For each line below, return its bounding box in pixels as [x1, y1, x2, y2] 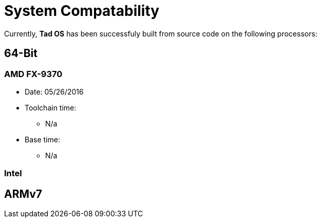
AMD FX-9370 [4, 68, 63, 79]
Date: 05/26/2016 [25, 87, 84, 96]
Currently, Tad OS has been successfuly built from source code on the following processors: [4, 29, 317, 38]
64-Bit [4, 47, 37, 60]
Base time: [25, 135, 60, 144]
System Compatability [4, 2, 160, 20]
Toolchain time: [25, 103, 77, 112]
